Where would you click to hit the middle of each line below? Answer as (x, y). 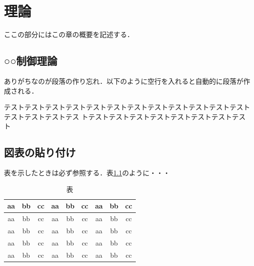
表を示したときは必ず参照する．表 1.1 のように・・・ (87, 173)
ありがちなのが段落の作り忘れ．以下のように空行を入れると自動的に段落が (124, 81)
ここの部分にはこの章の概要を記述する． (69, 34)
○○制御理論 (31, 61)
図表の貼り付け (40, 152)
